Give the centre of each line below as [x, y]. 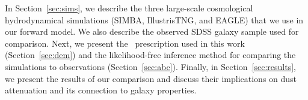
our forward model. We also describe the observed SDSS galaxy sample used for [152, 31]
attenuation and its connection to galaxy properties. [101, 90]
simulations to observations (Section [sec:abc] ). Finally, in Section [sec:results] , [150, 66]
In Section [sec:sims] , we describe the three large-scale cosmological [129, 8]
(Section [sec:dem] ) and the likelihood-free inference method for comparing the [150, 55]
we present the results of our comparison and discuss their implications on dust [151, 78]
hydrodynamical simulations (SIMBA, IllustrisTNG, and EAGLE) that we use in [154, 19]
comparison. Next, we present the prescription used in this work [125, 43]
